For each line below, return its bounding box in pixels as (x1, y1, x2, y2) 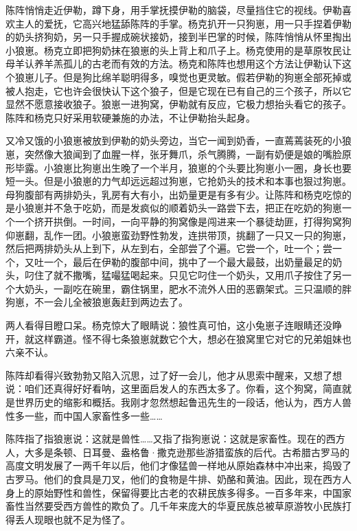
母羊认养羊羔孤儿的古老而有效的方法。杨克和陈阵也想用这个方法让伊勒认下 (5, 56, 342, 71)
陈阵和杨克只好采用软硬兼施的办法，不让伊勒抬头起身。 (5, 110, 255, 124)
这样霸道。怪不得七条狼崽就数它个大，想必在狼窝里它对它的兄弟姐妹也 (34, 331, 352, 346)
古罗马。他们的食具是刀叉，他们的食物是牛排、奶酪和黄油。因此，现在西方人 (5, 472, 352, 486)
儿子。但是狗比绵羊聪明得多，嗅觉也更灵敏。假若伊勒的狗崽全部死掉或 (34, 69, 352, 84)
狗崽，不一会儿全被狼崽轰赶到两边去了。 (5, 295, 188, 309)
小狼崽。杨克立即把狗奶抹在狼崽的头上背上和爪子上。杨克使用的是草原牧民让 (5, 43, 352, 57)
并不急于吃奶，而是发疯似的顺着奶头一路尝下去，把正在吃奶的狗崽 (43, 201, 342, 215)
